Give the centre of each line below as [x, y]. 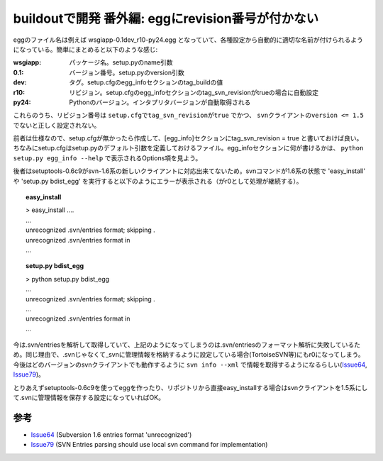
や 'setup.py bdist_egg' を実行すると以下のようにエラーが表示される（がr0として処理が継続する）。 [158, 181]
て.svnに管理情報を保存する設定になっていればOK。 [89, 398]
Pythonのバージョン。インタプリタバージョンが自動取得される [160, 102]
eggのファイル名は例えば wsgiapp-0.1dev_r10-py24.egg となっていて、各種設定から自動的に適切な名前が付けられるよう [188, 40]
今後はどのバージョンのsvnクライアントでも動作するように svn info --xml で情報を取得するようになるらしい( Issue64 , [190, 365]
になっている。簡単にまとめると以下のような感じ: [85, 49]
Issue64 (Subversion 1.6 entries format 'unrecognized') [111, 434]
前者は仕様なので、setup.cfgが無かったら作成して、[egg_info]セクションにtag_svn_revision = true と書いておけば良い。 [188, 138]
